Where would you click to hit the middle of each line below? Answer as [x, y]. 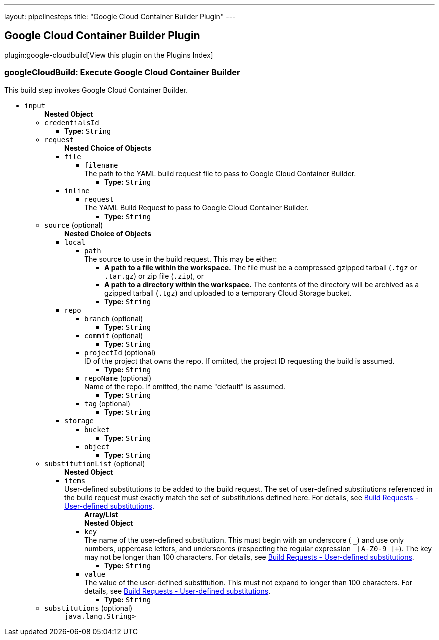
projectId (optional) [120, 352]
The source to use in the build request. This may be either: [181, 259]
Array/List [101, 514]
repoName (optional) [118, 378]
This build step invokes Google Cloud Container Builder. [96, 90]
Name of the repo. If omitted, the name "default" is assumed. [185, 386]
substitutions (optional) [88, 608]
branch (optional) [114, 318]
